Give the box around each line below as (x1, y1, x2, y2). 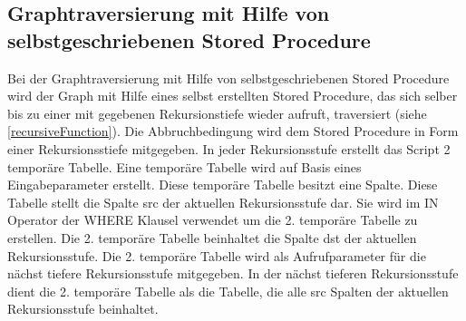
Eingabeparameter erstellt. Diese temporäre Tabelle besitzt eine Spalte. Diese (7, 175, 438, 194)
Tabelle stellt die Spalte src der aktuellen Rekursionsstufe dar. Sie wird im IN (7, 192, 439, 211)
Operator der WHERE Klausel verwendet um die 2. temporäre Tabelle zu (7, 210, 418, 229)
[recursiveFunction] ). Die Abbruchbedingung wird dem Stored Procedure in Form (7, 122, 459, 141)
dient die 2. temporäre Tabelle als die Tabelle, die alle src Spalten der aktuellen (7, 281, 449, 300)
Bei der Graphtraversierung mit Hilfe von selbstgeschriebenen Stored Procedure (7, 68, 450, 87)
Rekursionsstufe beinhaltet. (7, 299, 159, 318)
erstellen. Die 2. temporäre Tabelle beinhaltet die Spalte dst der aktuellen (7, 228, 417, 247)
